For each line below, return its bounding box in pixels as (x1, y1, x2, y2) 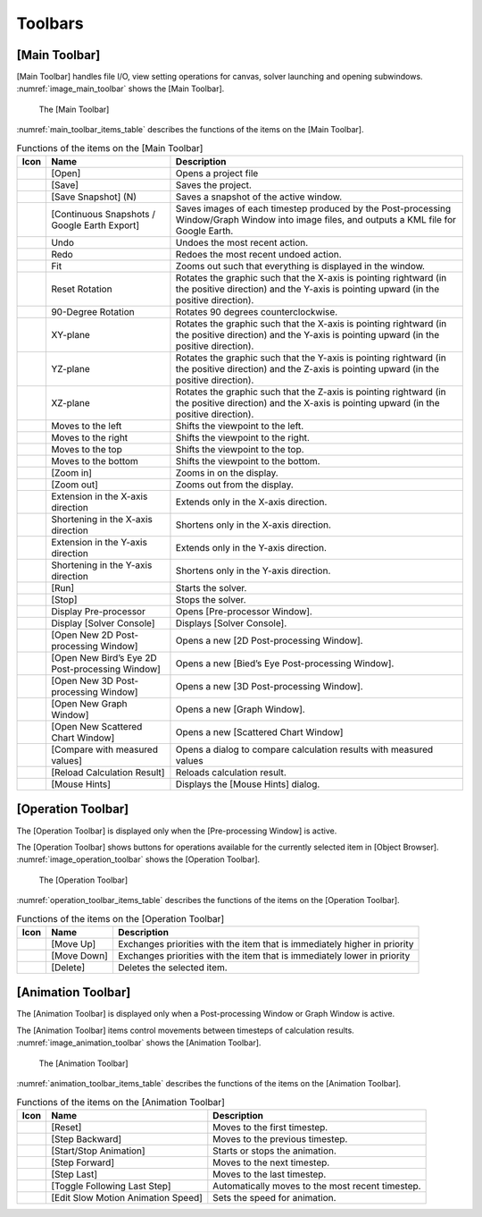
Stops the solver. (175, 594, 246, 605)
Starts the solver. (175, 582, 247, 594)
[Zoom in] (50, 467, 93, 478)
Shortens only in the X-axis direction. (175, 519, 332, 531)
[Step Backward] (50, 1132, 122, 1145)
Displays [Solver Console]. (175, 617, 287, 630)
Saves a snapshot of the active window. (175, 190, 343, 203)
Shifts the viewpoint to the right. (175, 432, 310, 444)
